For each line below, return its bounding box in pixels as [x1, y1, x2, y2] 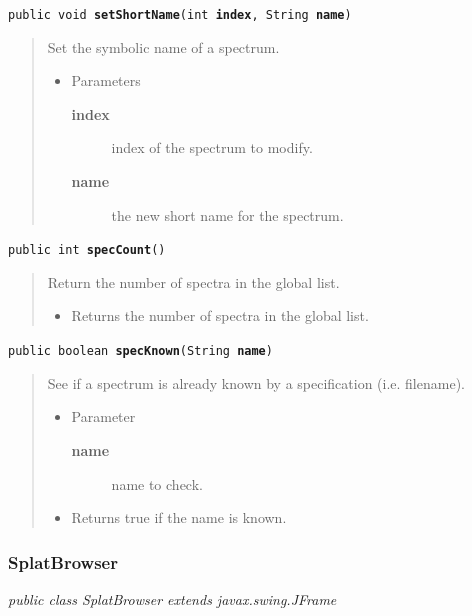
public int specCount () [8, 243, 166, 258]
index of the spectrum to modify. [111, 137, 313, 158]
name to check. [111, 473, 203, 494]
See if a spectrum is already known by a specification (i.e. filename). [47, 372, 465, 393]
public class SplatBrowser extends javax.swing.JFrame [8, 588, 337, 609]
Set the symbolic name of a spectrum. [47, 36, 280, 57]
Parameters [71, 70, 141, 91]
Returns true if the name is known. [71, 507, 287, 528]
